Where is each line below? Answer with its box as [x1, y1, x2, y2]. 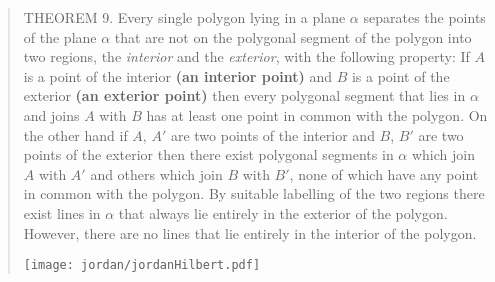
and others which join [90, 163, 223, 184]
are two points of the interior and [170, 124, 375, 145]
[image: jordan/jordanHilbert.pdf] [23, 258, 261, 273]
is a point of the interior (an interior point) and [23, 65, 332, 86]
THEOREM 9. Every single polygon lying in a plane [23, 7, 346, 27]
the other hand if [23, 124, 128, 145]
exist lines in [23, 202, 101, 223]
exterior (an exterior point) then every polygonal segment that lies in [23, 85, 466, 106]
